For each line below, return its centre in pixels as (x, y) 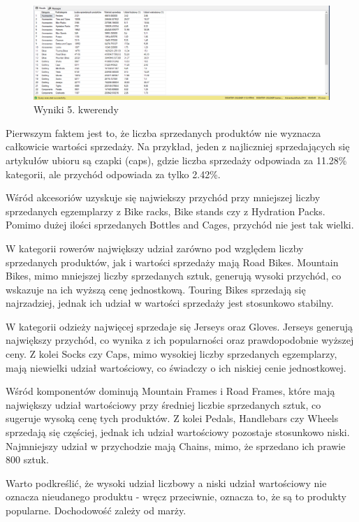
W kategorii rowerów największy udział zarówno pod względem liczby (155, 248)
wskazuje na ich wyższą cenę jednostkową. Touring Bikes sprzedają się (156, 289)
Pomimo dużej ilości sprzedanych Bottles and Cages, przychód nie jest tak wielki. (180, 225)
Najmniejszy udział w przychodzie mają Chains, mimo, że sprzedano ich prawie (176, 445)
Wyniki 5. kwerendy (76, 109)
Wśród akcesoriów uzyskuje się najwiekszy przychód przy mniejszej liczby (163, 197)
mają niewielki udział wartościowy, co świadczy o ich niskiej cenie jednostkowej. (176, 367)
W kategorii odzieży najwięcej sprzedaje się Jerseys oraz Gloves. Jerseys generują (179, 326)
